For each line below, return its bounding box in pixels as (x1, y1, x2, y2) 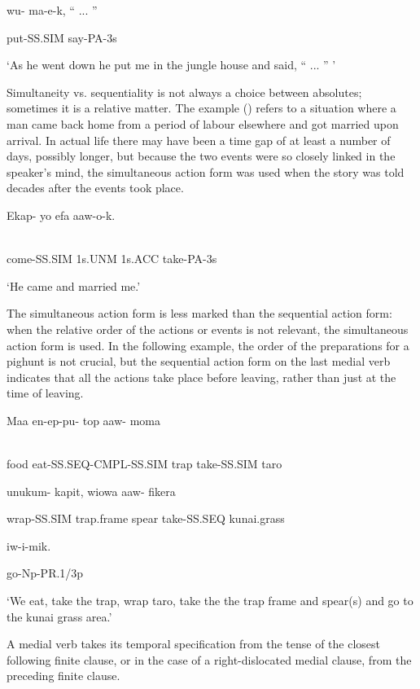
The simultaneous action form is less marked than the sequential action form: (7, 305, 392, 322)
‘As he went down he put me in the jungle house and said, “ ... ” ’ (7, 56, 336, 73)
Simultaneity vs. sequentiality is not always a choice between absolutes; (7, 83, 362, 100)
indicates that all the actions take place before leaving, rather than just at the (7, 368, 396, 385)
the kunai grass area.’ (7, 608, 112, 625)
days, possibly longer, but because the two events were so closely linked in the (7, 147, 396, 165)
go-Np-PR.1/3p (7, 564, 84, 581)
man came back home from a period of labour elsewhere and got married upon (7, 115, 399, 132)
